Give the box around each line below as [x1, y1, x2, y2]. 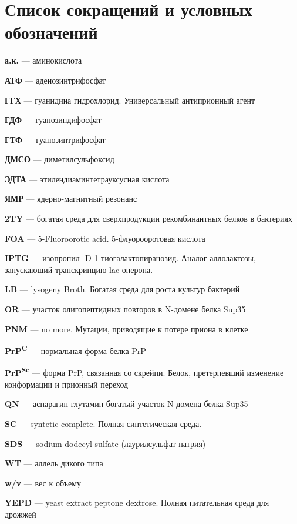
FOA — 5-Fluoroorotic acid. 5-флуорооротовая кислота [5, 232, 205, 244]
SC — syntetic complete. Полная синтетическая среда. [5, 417, 202, 429]
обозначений [5, 20, 98, 44]
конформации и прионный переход [5, 378, 129, 390]
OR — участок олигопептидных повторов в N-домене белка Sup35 [5, 303, 246, 315]
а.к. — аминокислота [5, 54, 82, 66]
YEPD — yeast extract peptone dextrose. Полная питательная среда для [5, 496, 269, 509]
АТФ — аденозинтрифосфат [5, 74, 106, 86]
